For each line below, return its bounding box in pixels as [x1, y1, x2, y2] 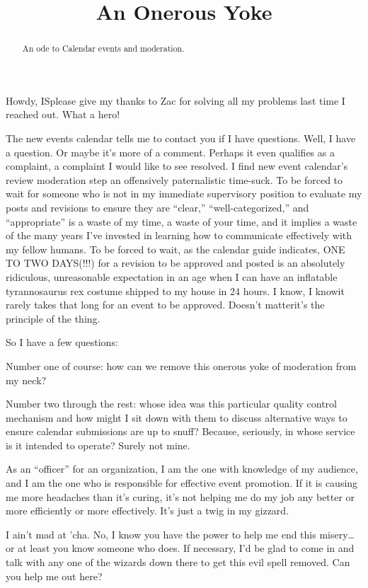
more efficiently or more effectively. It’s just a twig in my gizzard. [6, 503, 289, 518]
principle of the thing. [6, 311, 100, 325]
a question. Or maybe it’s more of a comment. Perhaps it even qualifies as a [6, 144, 335, 159]
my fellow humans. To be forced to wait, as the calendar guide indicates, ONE [6, 241, 345, 256]
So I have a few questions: [6, 335, 118, 350]
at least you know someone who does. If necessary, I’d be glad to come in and [18, 541, 355, 555]
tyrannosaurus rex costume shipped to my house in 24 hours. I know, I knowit [6, 283, 345, 298]
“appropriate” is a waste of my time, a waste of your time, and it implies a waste [6, 214, 357, 229]
